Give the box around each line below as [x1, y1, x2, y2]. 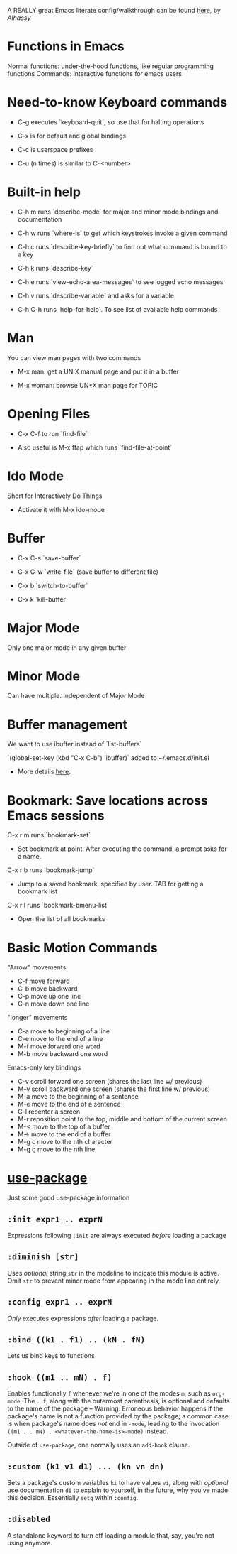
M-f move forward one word [17, 1042, 100, 1050]
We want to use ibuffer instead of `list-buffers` [7, 740, 142, 749]
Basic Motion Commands [7, 940, 158, 956]
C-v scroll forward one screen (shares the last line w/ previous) [17, 1077, 202, 1086]
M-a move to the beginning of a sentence [17, 1092, 139, 1101]
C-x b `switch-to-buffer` [17, 581, 88, 589]
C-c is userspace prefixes [17, 145, 93, 153]
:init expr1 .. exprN [7, 1214, 103, 1224]
